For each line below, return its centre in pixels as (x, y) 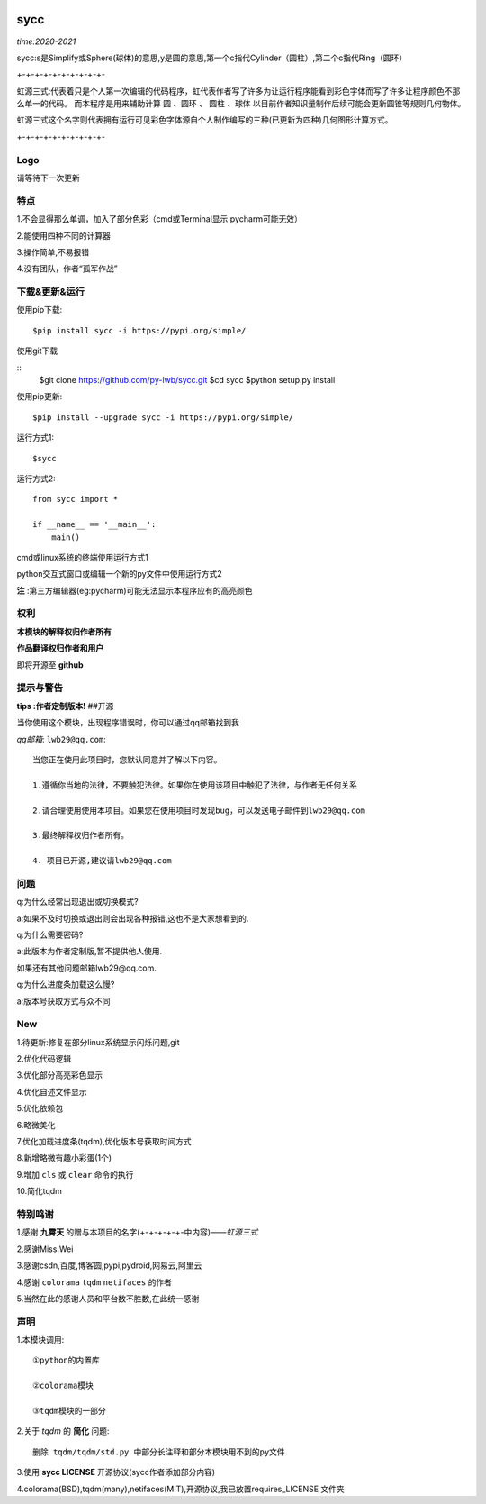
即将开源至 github (50, 665)
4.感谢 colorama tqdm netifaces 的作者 (94, 1282)
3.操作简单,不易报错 (53, 251)
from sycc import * (76, 499)
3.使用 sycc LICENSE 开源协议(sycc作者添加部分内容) (116, 1472)
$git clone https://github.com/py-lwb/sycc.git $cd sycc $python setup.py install (187, 380)
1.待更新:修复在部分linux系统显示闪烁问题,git (98, 1042)
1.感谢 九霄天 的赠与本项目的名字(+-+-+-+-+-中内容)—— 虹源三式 (137, 1232)
